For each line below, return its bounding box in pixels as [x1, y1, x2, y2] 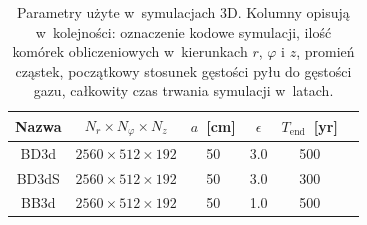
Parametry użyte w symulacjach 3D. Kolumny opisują [17, 2, 350, 22]
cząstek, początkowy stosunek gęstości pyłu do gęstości [15, 60, 352, 81]
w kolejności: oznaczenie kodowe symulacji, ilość [35, 21, 332, 42]
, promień [296, 41, 355, 62]
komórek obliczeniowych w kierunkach [12, 41, 248, 62]
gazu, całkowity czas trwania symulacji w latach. [33, 80, 334, 101]
